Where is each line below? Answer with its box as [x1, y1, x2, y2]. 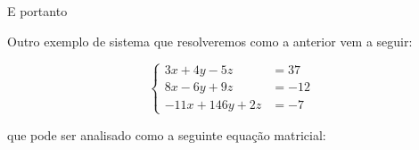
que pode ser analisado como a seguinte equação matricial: [7, 125, 326, 144]
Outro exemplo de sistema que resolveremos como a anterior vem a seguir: [7, 31, 413, 50]
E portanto [7, 2, 68, 20]
